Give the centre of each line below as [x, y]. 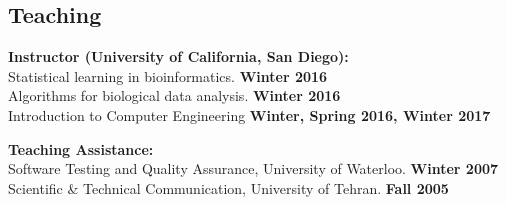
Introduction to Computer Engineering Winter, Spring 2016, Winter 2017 [249, 114]
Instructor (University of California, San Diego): [178, 56]
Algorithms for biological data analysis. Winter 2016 [174, 95]
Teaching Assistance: [81, 148]
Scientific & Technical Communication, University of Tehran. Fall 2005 [228, 187]
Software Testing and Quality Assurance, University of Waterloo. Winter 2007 [253, 168]
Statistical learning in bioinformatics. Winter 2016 [168, 75]
